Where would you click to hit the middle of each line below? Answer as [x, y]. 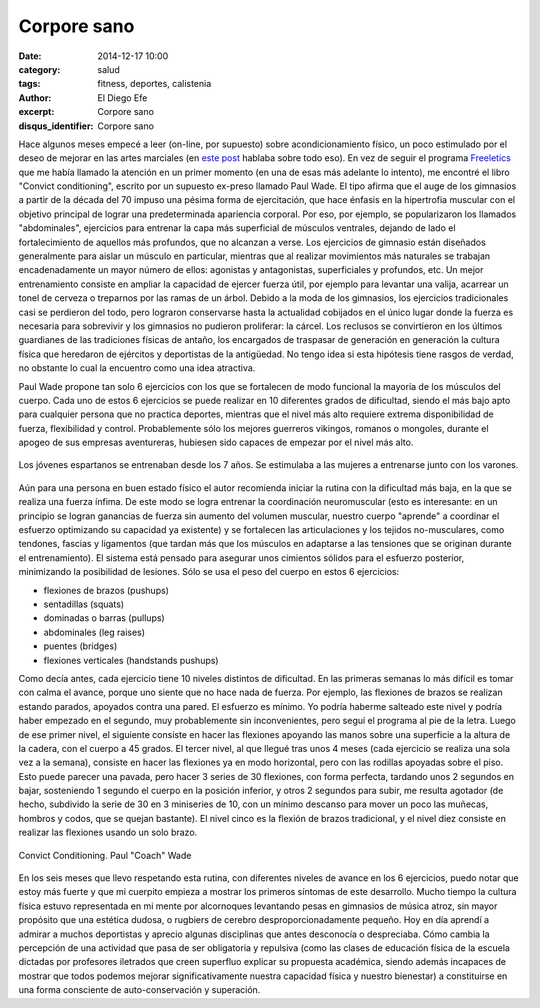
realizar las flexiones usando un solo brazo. [108, 832]
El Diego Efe [122, 97]
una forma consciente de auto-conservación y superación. [139, 990]
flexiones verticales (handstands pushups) [131, 660]
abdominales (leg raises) [94, 632]
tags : [29, 84]
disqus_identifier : [56, 126]
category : [39, 69]
